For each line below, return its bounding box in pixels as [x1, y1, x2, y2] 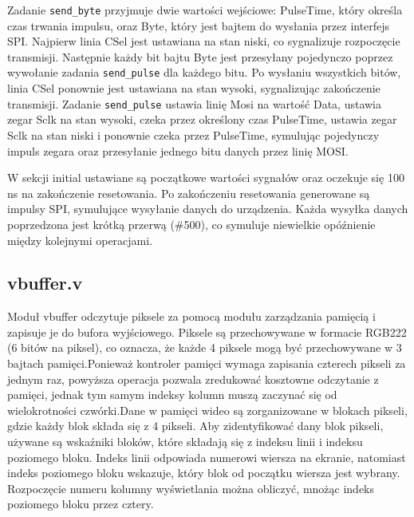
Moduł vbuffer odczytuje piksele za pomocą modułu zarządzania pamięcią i [7, 308, 376, 325]
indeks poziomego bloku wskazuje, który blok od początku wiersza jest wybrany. [7, 464, 400, 481]
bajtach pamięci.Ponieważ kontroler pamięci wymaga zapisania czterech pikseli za [7, 355, 406, 372]
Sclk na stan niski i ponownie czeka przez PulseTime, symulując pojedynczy [7, 126, 380, 143]
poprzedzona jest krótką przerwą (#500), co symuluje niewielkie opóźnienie [7, 215, 376, 232]
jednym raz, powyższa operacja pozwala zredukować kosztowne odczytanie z [7, 370, 379, 387]
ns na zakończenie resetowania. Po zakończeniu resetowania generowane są [7, 184, 370, 201]
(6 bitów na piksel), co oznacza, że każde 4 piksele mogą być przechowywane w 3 [7, 339, 402, 356]
